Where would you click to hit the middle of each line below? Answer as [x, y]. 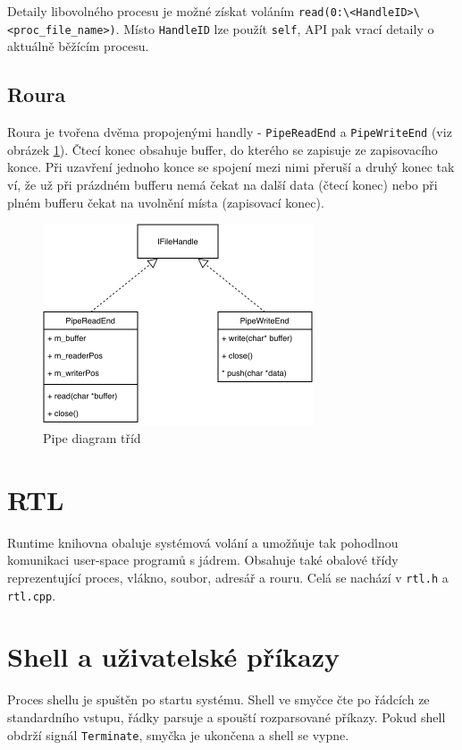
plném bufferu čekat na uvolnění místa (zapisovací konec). [166, 202]
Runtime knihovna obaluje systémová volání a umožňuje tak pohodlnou [203, 542]
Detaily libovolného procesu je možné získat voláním [151, 11]
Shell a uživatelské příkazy [174, 656]
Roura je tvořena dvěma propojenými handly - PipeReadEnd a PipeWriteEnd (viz [230, 132]
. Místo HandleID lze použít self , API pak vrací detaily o [275, 28]
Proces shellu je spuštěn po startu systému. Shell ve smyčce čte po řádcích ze [218, 699]
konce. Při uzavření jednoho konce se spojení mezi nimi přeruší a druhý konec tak [231, 167]
